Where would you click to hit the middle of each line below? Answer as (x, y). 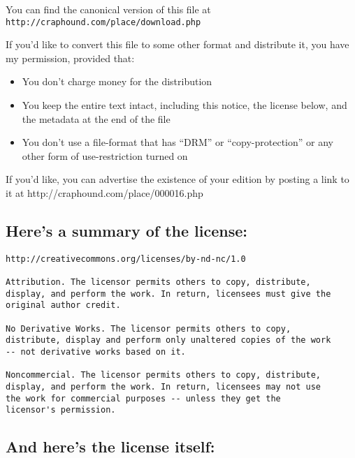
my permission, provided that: (70, 58)
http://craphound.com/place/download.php (103, 22)
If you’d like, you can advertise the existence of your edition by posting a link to (177, 179)
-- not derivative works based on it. (96, 352)
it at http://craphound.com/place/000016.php (104, 193)
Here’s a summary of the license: (127, 230)
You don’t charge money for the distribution (117, 81)
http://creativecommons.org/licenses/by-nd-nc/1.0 (126, 259)
